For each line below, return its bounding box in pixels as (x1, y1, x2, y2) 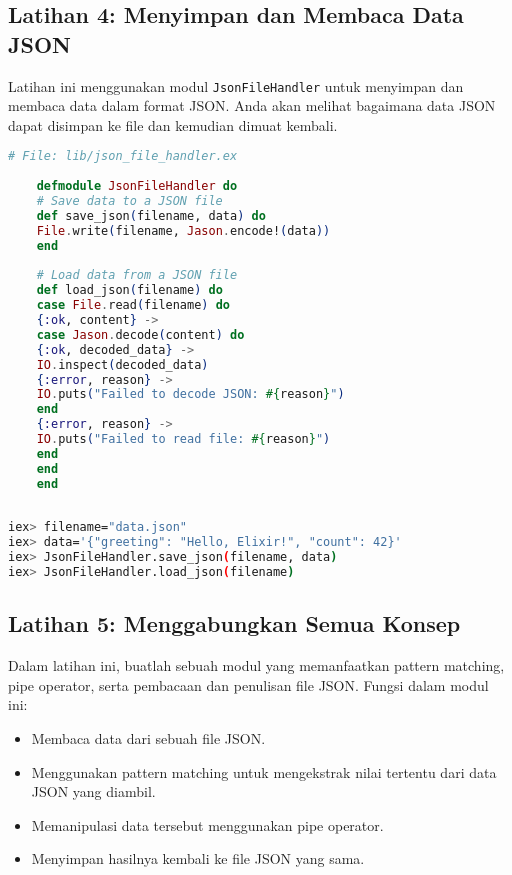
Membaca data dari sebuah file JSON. (31, 727, 266, 748)
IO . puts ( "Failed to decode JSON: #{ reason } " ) (36, 387, 345, 402)
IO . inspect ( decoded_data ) (36, 357, 209, 372)
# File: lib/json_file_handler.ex (8, 149, 238, 164)
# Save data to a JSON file (36, 194, 223, 209)
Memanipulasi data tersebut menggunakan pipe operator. (31, 814, 384, 835)
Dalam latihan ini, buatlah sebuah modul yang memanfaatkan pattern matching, (8, 655, 505, 676)
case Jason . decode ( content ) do (36, 327, 245, 342)
